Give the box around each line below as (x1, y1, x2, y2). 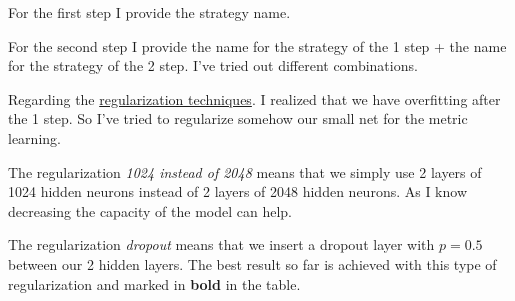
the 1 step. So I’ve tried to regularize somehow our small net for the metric (8, 108, 468, 129)
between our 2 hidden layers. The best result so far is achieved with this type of (8, 253, 497, 274)
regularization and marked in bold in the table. (8, 273, 301, 294)
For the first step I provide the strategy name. (8, 2, 291, 22)
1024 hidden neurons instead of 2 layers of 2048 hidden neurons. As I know (8, 181, 468, 202)
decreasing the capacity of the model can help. (8, 200, 292, 221)
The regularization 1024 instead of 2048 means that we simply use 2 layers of (8, 161, 482, 182)
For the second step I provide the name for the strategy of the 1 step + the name (8, 35, 507, 56)
